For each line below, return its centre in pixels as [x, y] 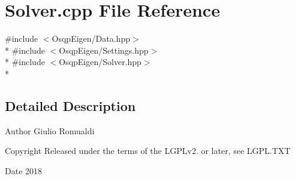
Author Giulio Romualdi [50, 130]
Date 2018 [24, 170]
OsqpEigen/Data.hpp [91, 38]
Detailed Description [70, 105]
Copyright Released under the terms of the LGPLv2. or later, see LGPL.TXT [148, 151]
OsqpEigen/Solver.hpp [100, 62]
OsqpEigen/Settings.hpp [104, 50]
